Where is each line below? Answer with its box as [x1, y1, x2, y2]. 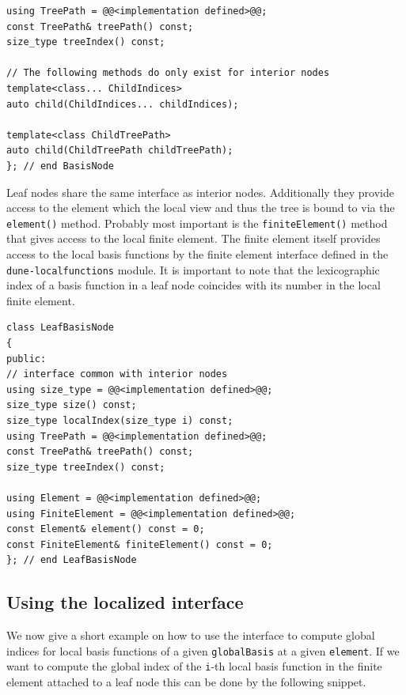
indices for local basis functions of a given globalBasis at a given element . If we [6, 642, 400, 659]
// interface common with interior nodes [6, 368, 228, 380]
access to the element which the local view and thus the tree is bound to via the [6, 199, 395, 216]
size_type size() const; [6, 399, 137, 411]
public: [6, 353, 47, 364]
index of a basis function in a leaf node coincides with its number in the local [6, 277, 381, 293]
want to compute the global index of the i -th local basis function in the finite [6, 658, 382, 674]
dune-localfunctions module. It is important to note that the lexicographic [6, 261, 380, 278]
